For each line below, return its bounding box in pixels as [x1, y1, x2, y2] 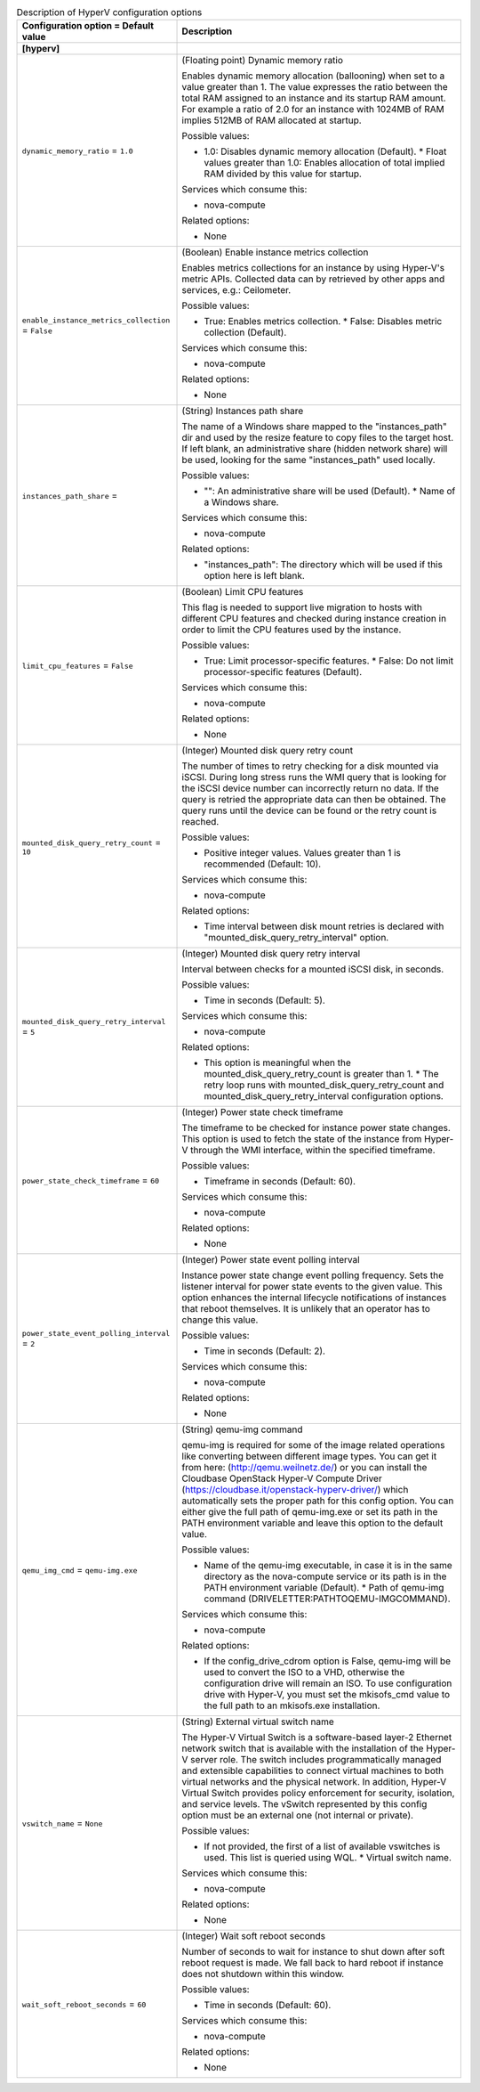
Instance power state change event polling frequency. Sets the [181, 1269, 444, 1282]
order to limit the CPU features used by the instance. [181, 623, 402, 636]
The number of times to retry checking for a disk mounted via [181, 760, 439, 772]
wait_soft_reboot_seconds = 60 [21, 1998, 147, 2010]
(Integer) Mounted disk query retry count [181, 745, 354, 757]
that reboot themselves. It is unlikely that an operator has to [181, 1303, 431, 1315]
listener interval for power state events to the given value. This [181, 1281, 444, 1293]
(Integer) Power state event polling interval [181, 1254, 360, 1266]
